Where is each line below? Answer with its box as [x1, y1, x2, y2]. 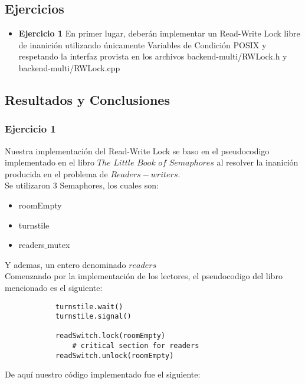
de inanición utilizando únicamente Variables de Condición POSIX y [18, 38, 267, 51]
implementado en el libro [5, 156, 95, 168]
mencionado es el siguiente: [5, 281, 103, 293]
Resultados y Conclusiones [5, 90, 170, 108]
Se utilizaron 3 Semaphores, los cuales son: [5, 179, 159, 191]
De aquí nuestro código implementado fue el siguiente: [5, 368, 201, 380]
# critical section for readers [72, 342, 199, 350]
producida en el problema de [5, 167, 108, 180]
